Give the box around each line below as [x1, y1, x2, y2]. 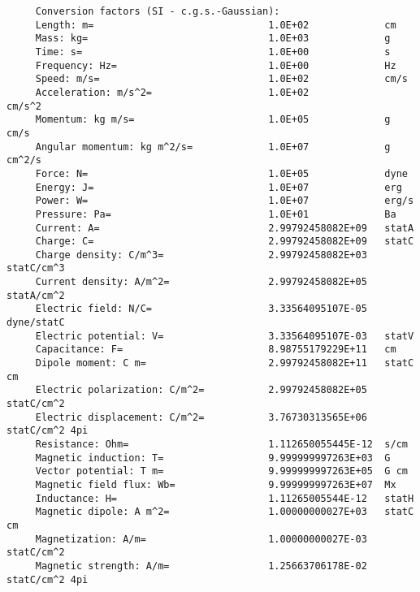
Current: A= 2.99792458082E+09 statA [35, 222, 414, 234]
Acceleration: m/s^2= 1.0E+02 [35, 86, 310, 98]
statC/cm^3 [6, 262, 65, 274]
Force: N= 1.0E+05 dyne [35, 167, 408, 179]
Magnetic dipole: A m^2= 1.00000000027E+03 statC [35, 506, 414, 518]
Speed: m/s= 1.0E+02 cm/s [35, 73, 408, 85]
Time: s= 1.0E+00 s [35, 45, 391, 58]
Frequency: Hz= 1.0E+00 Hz [35, 59, 396, 71]
